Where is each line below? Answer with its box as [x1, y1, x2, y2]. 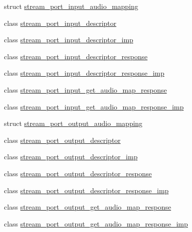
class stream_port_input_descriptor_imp [4, 34, 134, 45]
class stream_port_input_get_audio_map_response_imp [4, 101, 184, 112]
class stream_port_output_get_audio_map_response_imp [4, 218, 188, 229]
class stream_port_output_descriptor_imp [4, 151, 138, 162]
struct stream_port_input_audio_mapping [4, 1, 139, 11]
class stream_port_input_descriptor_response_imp [4, 68, 165, 78]
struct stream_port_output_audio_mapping [4, 118, 143, 128]
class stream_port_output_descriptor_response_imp [4, 185, 169, 195]
